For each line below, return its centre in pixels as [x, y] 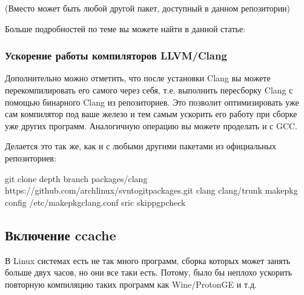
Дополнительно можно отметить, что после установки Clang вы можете [138, 78]
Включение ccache [61, 235]
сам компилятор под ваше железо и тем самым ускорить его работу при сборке [151, 114]
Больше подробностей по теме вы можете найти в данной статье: [125, 28]
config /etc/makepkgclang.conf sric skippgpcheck [95, 202]
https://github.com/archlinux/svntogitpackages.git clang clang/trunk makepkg [151, 190]
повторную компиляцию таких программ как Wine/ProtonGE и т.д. [131, 284]
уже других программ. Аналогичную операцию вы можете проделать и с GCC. [151, 125]
